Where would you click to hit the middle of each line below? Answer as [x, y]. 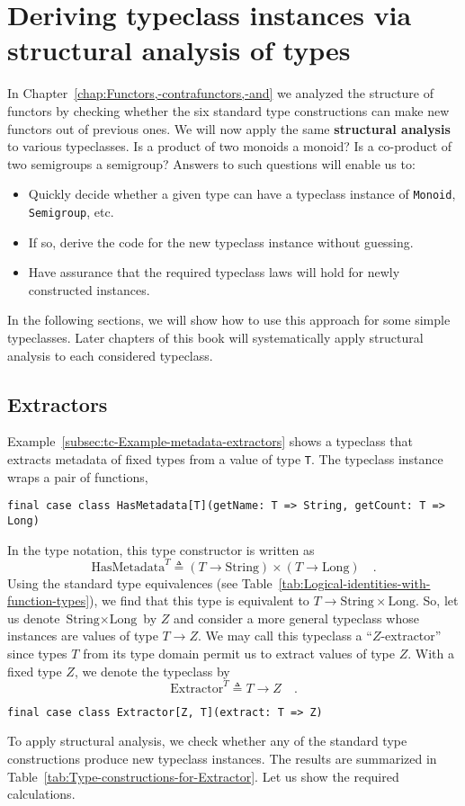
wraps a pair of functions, [78, 476]
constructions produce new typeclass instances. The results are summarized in [222, 758]
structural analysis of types [179, 50]
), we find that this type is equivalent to [199, 600]
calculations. [41, 794]
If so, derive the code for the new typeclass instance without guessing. [221, 242]
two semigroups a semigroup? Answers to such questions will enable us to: [211, 163]
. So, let [437, 600]
